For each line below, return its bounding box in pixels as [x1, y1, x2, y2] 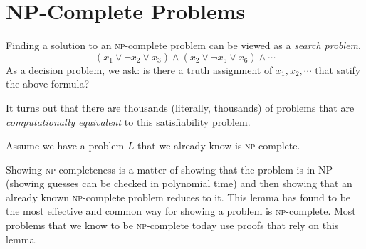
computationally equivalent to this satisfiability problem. [6, 114, 251, 129]
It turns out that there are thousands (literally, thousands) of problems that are [6, 100, 355, 115]
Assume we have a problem [6, 138, 125, 153]
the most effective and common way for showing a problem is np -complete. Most [6, 203, 356, 218]
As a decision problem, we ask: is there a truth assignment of [6, 62, 273, 77]
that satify [315, 62, 361, 77]
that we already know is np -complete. [137, 138, 300, 153]
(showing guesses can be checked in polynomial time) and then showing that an [6, 176, 352, 191]
